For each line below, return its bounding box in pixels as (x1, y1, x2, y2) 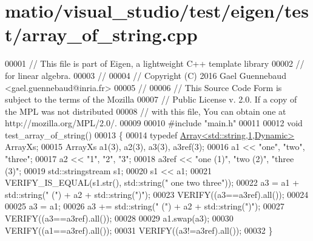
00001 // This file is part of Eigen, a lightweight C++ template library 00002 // (5, 57, 305, 70)
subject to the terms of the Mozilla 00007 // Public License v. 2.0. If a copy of (5, 93, 297, 106)
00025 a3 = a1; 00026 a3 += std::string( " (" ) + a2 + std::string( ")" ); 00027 (5, 200, 284, 212)
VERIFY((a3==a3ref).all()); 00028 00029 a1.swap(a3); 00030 (5, 212, 234, 225)
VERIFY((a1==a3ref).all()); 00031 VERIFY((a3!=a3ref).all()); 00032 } (5, 223, 273, 236)
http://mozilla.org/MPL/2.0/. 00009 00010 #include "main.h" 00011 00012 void (5, 117, 303, 129)
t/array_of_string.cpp (5, 22, 198, 47)
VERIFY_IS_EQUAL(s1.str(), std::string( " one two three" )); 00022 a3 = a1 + (5, 176, 300, 189)
